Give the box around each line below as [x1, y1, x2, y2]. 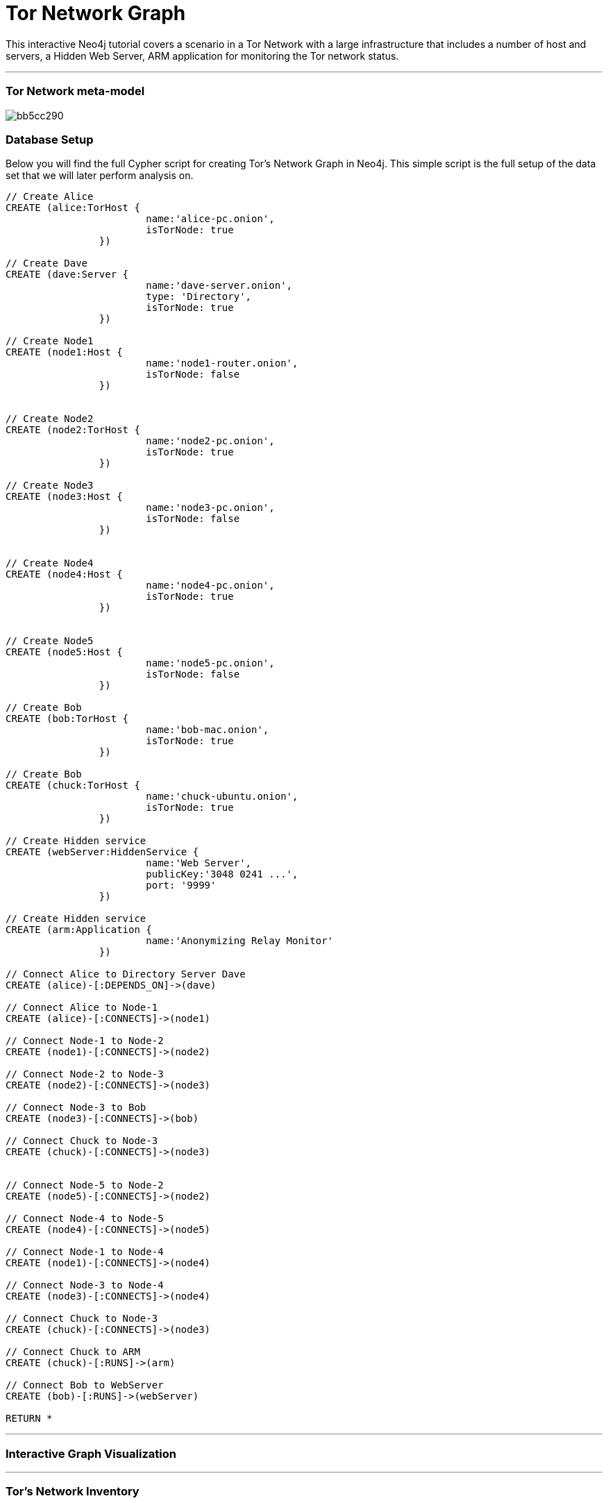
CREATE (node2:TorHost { [6, 424, 140, 436]
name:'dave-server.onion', [146, 280, 293, 292]
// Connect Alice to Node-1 [6, 1002, 158, 1014]
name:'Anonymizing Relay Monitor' [146, 935, 334, 947]
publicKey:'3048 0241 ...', [146, 868, 298, 880]
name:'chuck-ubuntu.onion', [146, 791, 298, 803]
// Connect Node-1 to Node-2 [6, 1035, 164, 1047]
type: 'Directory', [146, 291, 252, 303]
